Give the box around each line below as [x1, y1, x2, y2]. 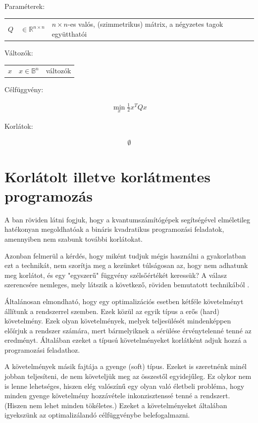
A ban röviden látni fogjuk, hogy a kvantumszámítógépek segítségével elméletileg [4, 214, 251, 224]
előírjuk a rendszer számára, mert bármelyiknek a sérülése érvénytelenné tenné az [4, 325, 252, 335]
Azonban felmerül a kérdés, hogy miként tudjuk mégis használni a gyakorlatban [4, 250, 246, 261]
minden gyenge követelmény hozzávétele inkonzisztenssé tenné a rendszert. [4, 390, 230, 401]
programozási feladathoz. [4, 344, 80, 355]
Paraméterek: [4, 1, 45, 11]
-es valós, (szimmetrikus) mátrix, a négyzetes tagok [68, 19, 223, 29]
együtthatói [52, 28, 87, 39]
